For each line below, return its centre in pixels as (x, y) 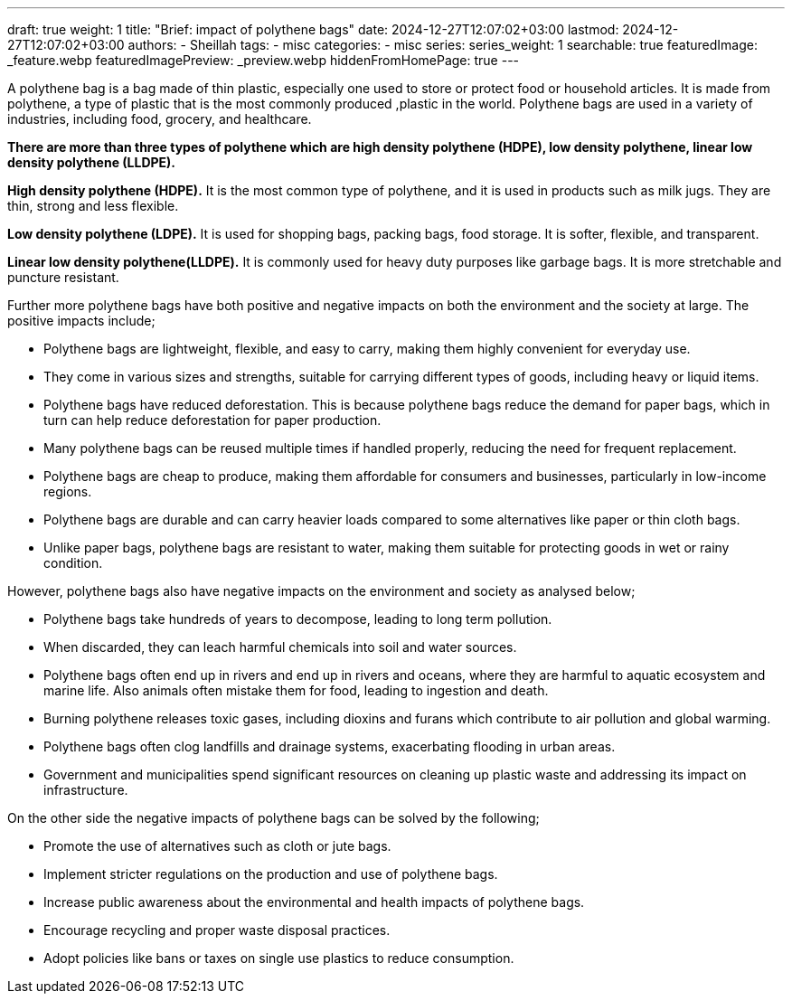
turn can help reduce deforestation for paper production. (212, 420)
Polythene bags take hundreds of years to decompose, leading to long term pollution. (298, 619)
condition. (73, 563)
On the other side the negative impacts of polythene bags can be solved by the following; (273, 818)
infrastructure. (86, 790)
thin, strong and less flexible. (93, 206)
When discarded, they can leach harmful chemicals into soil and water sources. (280, 647)
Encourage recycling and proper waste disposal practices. (217, 930)
